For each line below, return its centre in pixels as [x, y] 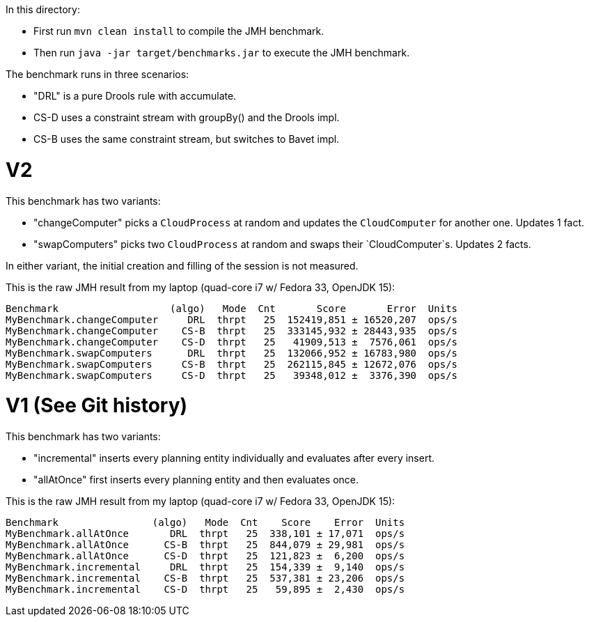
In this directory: [43, 9]
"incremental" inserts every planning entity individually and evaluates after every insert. [234, 458]
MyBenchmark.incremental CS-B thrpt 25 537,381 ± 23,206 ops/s [205, 578]
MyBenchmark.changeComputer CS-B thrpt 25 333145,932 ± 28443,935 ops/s [232, 331]
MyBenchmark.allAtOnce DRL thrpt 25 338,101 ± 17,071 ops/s [205, 534]
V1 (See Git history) [97, 406]
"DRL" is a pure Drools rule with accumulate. [135, 96]
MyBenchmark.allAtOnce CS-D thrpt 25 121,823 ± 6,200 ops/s [205, 556]
